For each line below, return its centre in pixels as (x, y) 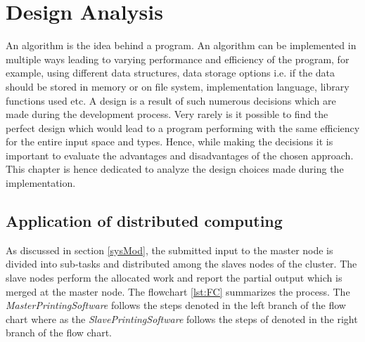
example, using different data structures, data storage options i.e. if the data (170, 73)
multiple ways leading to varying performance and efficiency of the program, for (178, 59)
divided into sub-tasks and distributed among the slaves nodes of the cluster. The (181, 264)
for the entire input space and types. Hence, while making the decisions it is (169, 142)
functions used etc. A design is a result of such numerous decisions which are (171, 100)
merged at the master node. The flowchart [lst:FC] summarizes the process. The (178, 291)
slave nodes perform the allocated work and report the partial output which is (174, 278)
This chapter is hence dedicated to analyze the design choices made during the (175, 169)
